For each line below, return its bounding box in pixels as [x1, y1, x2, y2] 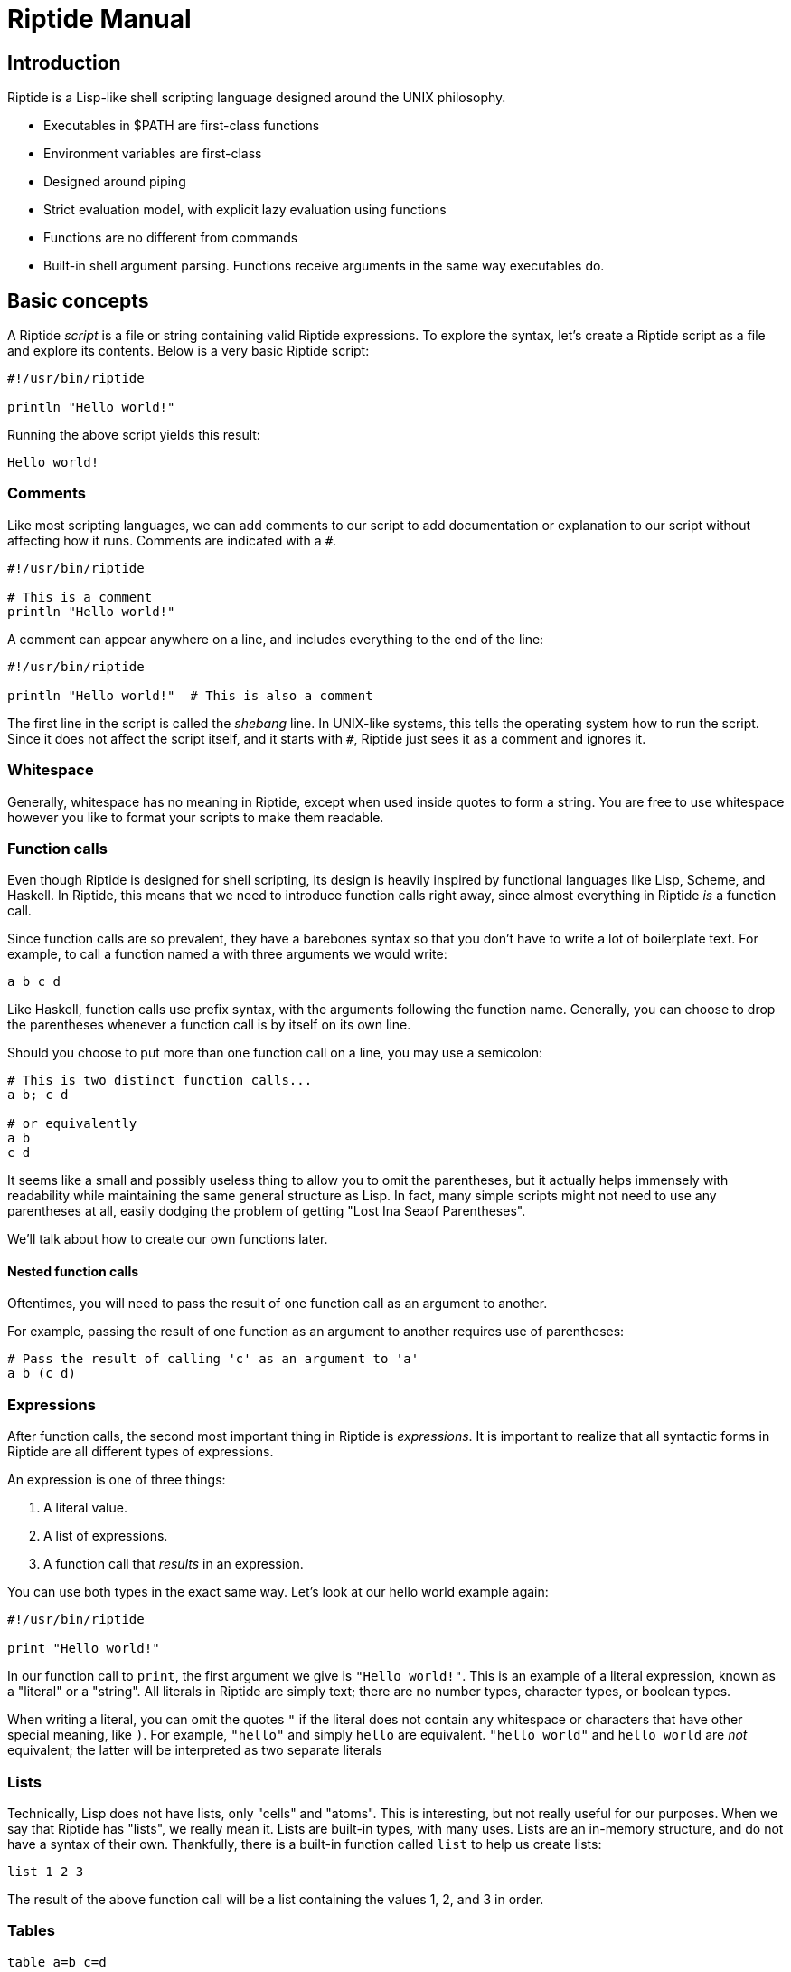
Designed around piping [43, 174, 186, 190]
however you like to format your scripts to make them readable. [7, 809, 384, 825]
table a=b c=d [7, 1954, 107, 1969]
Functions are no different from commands [43, 230, 298, 246]
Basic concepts [7, 289, 149, 312]
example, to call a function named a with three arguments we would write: [7, 946, 447, 962]
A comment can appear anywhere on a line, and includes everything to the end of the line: [7, 630, 544, 647]
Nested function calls [7, 1263, 139, 1279]
